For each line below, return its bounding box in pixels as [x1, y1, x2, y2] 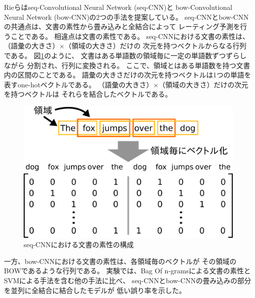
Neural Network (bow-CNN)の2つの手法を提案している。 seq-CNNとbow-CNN [4, 11, 249, 22]
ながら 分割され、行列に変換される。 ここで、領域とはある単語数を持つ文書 [4, 60, 250, 70]
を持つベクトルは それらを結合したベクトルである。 [4, 89, 172, 99]
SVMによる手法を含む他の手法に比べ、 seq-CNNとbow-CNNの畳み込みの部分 [4, 275, 251, 285]
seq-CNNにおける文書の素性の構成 [24, 239, 134, 250]
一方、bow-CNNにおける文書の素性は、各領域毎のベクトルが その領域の [4, 256, 237, 266]
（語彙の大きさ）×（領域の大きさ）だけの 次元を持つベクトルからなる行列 [4, 40, 247, 51]
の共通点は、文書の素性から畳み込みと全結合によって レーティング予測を [4, 21, 240, 32]
